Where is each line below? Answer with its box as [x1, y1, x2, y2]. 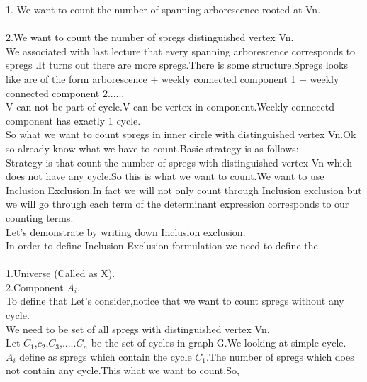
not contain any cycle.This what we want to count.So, [6, 363, 239, 378]
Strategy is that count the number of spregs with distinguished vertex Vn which [6, 155, 353, 169]
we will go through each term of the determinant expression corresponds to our [6, 196, 349, 211]
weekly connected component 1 [161, 71, 296, 86]
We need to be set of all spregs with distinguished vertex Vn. [6, 321, 270, 336]
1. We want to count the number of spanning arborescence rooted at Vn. [6, 2, 321, 16]
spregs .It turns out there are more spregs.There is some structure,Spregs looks [6, 57, 348, 72]
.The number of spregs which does [206, 349, 354, 364]
